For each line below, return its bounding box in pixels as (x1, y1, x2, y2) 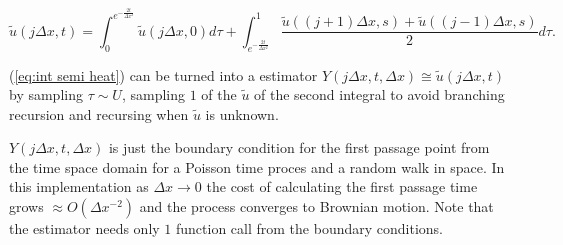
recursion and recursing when (9, 103, 189, 124)
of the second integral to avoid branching (254, 84, 505, 105)
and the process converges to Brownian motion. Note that (139, 196, 494, 217)
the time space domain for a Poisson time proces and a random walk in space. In (9, 156, 505, 177)
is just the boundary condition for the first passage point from (108, 137, 490, 158)
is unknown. (205, 103, 279, 124)
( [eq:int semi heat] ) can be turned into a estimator (9, 64, 318, 85)
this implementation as (9, 176, 149, 197)
